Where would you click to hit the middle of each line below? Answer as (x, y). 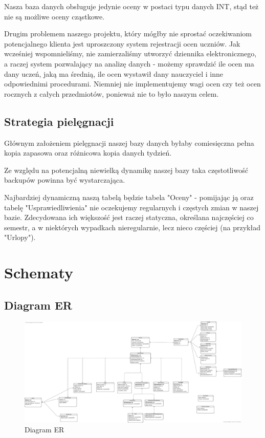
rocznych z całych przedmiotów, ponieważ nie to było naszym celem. (112, 93)
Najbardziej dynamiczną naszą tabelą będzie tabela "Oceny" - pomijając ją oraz (129, 197)
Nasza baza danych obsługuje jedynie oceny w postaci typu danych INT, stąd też (131, 6)
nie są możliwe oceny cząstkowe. (54, 16)
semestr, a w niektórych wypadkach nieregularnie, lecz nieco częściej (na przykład (132, 227)
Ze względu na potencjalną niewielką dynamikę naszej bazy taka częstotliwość (126, 170)
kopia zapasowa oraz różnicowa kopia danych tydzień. (88, 153)
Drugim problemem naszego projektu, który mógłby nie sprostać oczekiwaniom (128, 34)
